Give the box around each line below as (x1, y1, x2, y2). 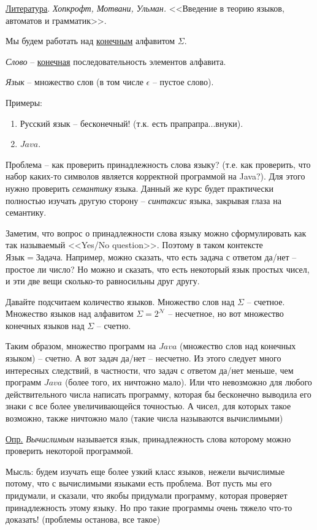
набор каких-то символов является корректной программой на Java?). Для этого (6, 170, 305, 183)
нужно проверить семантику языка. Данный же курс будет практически (6, 181, 274, 194)
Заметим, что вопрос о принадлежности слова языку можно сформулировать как (6, 226, 307, 239)
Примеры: (6, 96, 42, 108)
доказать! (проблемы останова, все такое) (6, 513, 161, 526)
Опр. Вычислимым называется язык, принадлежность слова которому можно (6, 432, 291, 445)
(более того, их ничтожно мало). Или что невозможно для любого (64, 376, 312, 388)
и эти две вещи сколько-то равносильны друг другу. (6, 274, 200, 287)
